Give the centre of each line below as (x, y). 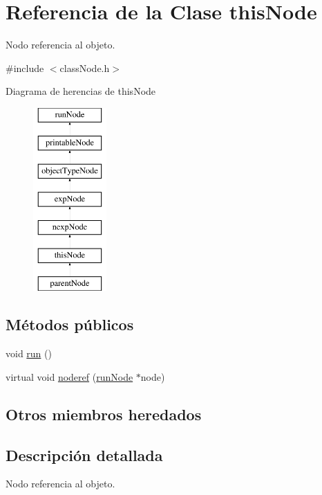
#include (25, 67)
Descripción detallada (84, 454)
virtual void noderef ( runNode (69, 376)
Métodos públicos (70, 324)
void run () (29, 353)
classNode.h (85, 67)
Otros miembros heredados (104, 414)
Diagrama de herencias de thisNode (81, 91)
